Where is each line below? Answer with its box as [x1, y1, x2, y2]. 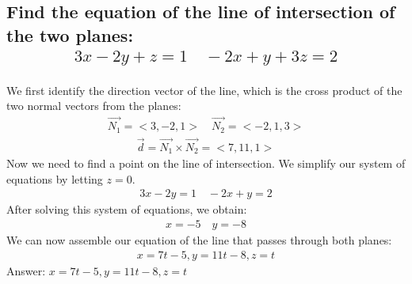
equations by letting [6, 170, 103, 187]
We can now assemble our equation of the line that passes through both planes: [6, 232, 392, 248]
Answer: [6, 262, 46, 278]
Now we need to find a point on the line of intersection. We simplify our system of [6, 155, 406, 172]
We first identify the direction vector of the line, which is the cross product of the [6, 81, 402, 98]
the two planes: [6, 22, 134, 47]
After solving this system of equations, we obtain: [6, 201, 247, 218]
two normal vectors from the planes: [6, 97, 181, 114]
